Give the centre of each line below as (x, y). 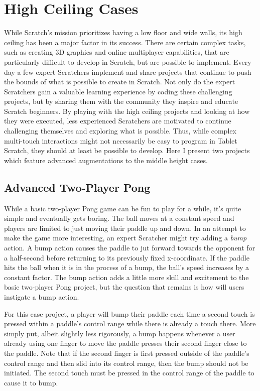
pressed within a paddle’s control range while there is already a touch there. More (130, 323)
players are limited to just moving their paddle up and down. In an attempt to (125, 228)
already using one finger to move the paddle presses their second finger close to (125, 343)
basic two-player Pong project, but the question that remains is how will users (124, 287)
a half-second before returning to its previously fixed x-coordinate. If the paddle (127, 257)
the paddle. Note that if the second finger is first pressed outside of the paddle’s (127, 353)
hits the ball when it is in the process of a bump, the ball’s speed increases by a (126, 267)
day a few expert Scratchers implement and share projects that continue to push (128, 72)
